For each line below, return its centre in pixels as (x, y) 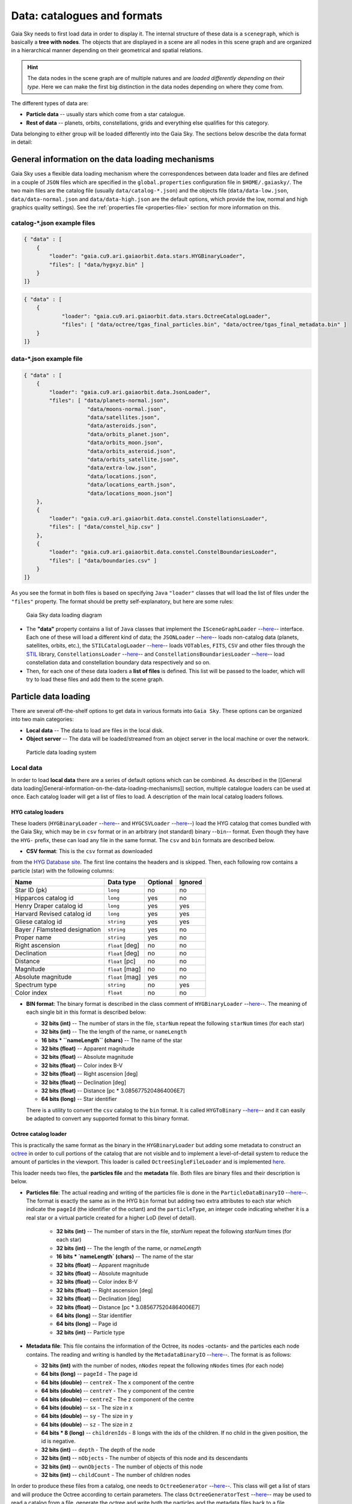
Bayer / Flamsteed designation (58, 929)
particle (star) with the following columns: (62, 871)
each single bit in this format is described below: (86, 1012)
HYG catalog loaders (38, 812)
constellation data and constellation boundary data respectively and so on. (118, 662)
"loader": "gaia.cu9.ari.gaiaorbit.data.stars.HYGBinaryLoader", (147, 256)
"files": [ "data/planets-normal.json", (109, 401)
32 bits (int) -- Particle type (91, 1332)
